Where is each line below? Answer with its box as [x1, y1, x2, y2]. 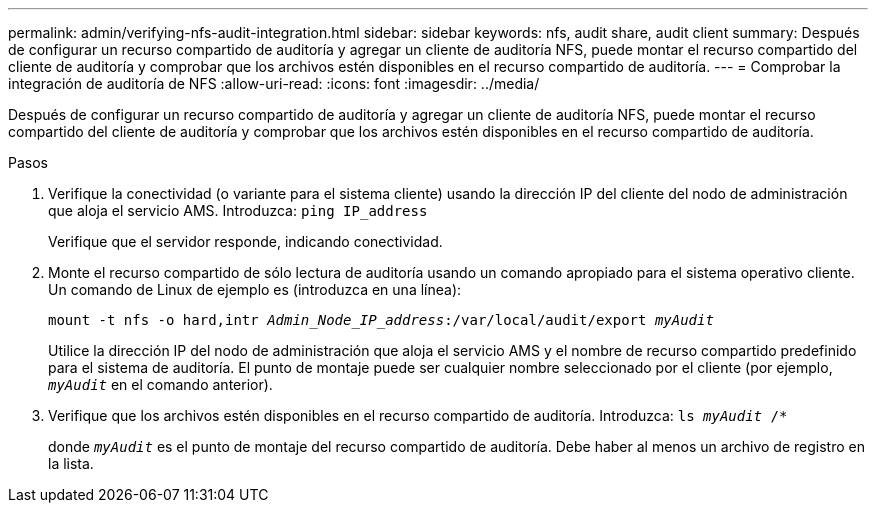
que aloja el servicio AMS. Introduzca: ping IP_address [48, 202, 428, 219]
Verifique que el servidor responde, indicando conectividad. [48, 233, 443, 250]
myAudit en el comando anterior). [48, 376, 273, 393]
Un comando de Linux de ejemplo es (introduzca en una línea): [48, 281, 462, 298]
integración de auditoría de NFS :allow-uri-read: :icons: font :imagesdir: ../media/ [8, 75, 540, 92]
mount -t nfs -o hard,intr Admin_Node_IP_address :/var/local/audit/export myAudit [48, 312, 714, 328]
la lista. [48, 455, 94, 472]
